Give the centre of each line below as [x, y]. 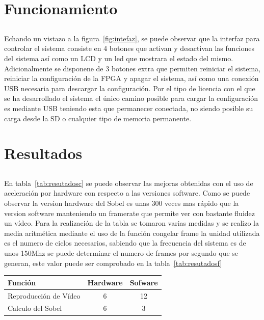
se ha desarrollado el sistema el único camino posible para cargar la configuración [131, 98]
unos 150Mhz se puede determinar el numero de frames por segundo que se [121, 253]
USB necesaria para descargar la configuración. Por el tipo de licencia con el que [130, 88]
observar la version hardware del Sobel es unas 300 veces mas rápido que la [122, 203]
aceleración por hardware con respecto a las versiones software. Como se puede [127, 193]
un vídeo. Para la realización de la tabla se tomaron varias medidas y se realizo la [131, 223]
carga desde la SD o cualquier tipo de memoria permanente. [98, 118]
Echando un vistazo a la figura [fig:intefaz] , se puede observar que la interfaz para [132, 38]
